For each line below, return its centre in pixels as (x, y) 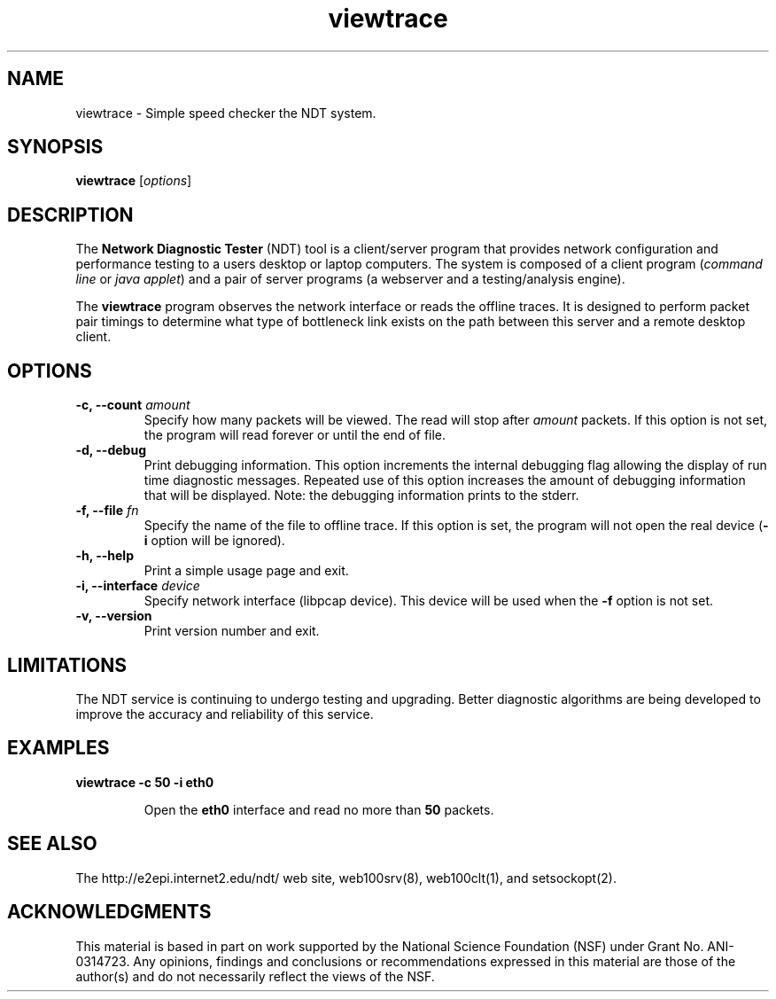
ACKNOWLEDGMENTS (109, 912)
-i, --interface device (138, 586)
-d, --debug (111, 450)
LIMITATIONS (67, 665)
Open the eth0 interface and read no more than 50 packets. (319, 809)
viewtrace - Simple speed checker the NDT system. (226, 113)
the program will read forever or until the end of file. (295, 435)
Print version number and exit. (232, 631)
